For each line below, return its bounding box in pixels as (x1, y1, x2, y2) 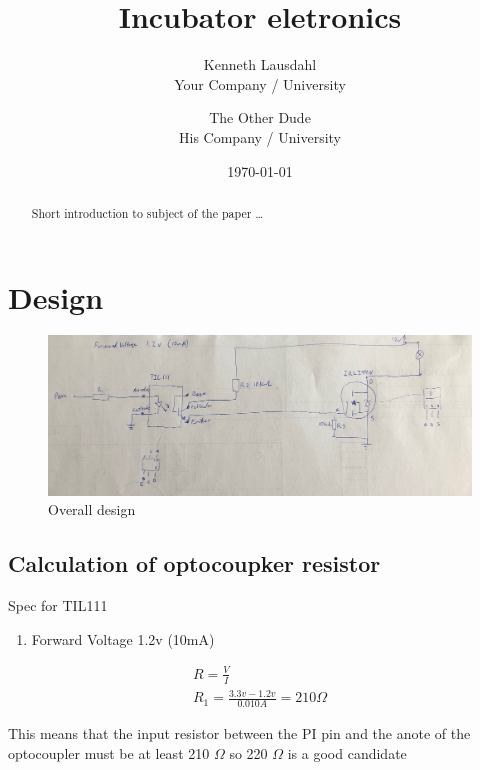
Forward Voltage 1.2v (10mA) (31, 628, 215, 649)
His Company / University (179, 126, 341, 147)
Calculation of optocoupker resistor (8, 548, 381, 579)
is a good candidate (287, 742, 407, 763)
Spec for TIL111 (8, 595, 108, 616)
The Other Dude (209, 107, 311, 128)
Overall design (48, 499, 136, 520)
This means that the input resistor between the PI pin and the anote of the (8, 723, 471, 744)
